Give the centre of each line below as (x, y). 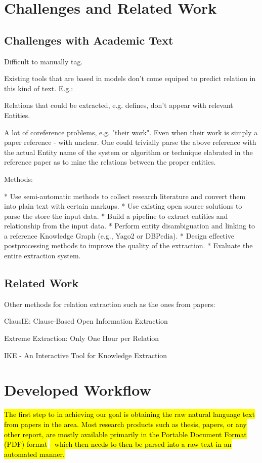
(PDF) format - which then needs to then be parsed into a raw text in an (118, 444)
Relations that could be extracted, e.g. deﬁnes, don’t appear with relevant (119, 105)
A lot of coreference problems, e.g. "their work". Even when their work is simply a (131, 132)
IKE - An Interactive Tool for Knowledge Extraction (86, 355)
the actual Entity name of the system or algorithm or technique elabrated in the (128, 152)
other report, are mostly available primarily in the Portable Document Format (125, 434)
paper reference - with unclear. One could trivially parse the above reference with (130, 142)
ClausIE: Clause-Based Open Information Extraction (86, 321)
